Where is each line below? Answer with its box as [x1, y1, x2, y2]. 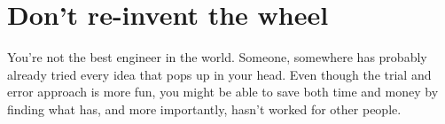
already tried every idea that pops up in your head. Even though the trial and [7, 65, 432, 83]
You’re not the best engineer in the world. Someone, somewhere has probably [7, 48, 427, 66]
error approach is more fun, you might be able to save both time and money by [7, 82, 439, 101]
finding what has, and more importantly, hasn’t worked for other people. [7, 99, 402, 118]
